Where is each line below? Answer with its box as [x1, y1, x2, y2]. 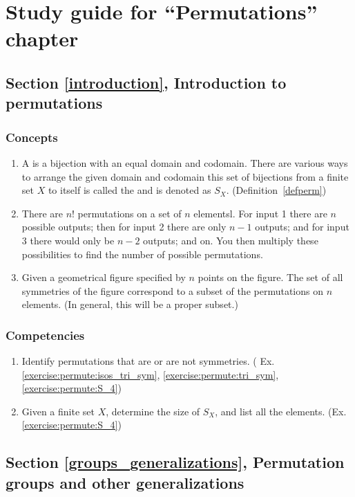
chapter [6, 24, 79, 53]
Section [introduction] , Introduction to [6, 71, 287, 93]
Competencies [6, 326, 85, 343]
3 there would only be [21, 233, 115, 247]
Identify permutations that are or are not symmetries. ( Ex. [21, 354, 275, 368]
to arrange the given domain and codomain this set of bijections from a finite [21, 169, 349, 183]
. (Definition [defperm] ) [226, 183, 327, 197]
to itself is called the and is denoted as [48, 183, 211, 197]
